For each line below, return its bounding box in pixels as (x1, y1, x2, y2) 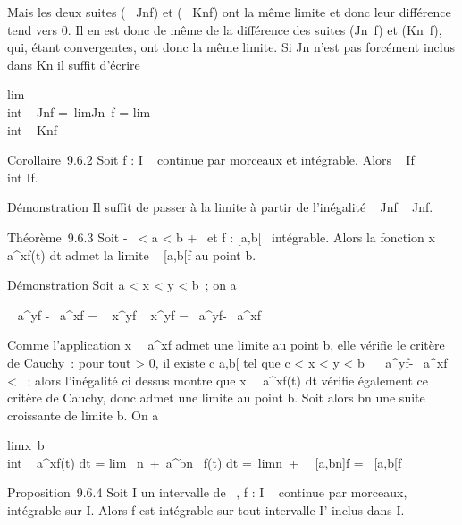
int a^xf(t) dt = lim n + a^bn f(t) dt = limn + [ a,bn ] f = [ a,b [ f (7, 453, 402, 471)
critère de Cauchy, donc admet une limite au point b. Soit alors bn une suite (7, 388, 425, 407)
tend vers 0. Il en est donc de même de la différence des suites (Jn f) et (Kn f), (7, 20, 442, 38)
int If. (7, 167, 38, 186)
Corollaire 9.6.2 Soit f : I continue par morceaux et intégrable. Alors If (7, 150, 415, 169)
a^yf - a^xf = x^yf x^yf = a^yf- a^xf (17, 305, 261, 324)
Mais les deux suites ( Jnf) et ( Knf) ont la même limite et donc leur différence (7, 3, 451, 21)
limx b (7, 436, 45, 454)
